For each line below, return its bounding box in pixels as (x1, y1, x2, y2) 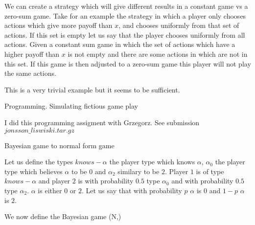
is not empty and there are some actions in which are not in (68, 48, 248, 59)
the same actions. (4, 68, 56, 78)
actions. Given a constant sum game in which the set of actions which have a (4, 39, 235, 49)
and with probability (171, 176, 233, 186)
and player (38, 176, 70, 186)
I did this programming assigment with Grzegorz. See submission (4, 117, 200, 127)
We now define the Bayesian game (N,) (4, 211, 121, 222)
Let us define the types (4, 157, 73, 167)
